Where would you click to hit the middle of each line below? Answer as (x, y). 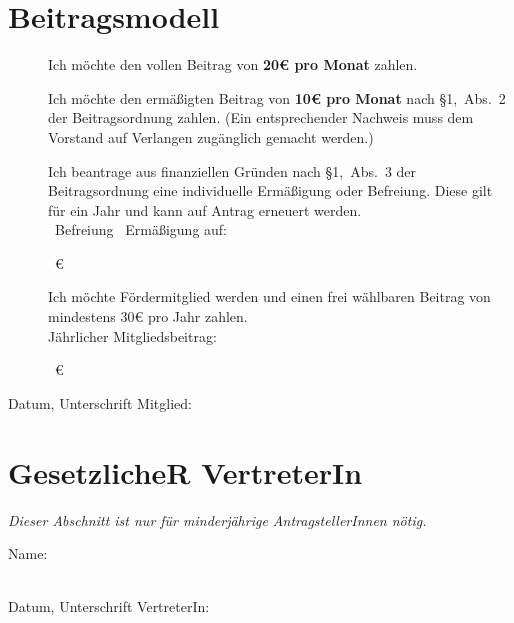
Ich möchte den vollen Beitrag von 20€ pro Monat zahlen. (233, 64)
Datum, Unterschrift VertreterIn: (109, 606)
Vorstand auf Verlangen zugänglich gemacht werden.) (211, 136)
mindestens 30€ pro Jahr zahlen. (148, 316)
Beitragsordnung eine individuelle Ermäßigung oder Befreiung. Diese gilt (270, 190)
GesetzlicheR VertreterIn (185, 471)
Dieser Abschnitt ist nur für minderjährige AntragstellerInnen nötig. (217, 519)
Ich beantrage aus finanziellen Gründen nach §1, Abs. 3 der (232, 170)
